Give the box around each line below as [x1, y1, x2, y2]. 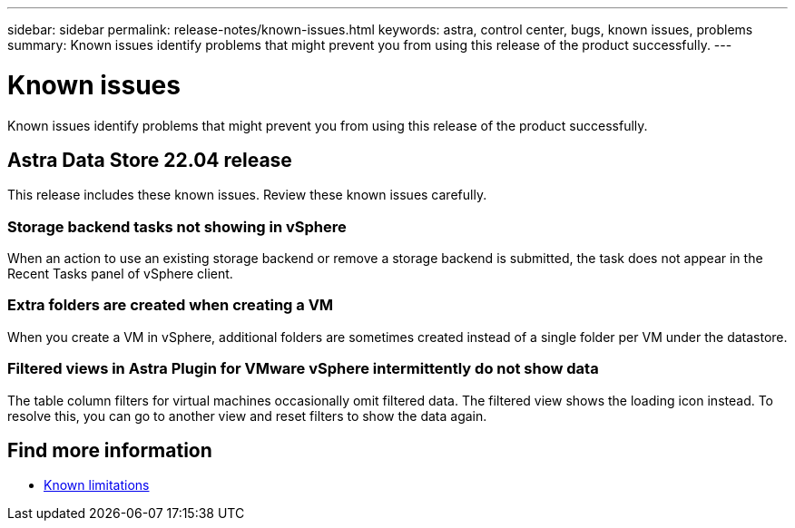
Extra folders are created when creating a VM [7, 296, 334, 315]
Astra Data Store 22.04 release [7, 148, 292, 171]
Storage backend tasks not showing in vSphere [7, 217, 347, 236]
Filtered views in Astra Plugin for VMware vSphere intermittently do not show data [7, 359, 599, 378]
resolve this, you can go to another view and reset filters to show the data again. [7, 407, 487, 424]
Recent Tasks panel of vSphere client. [7, 266, 233, 282]
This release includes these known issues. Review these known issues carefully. [7, 187, 487, 203]
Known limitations [44, 477, 150, 494]
